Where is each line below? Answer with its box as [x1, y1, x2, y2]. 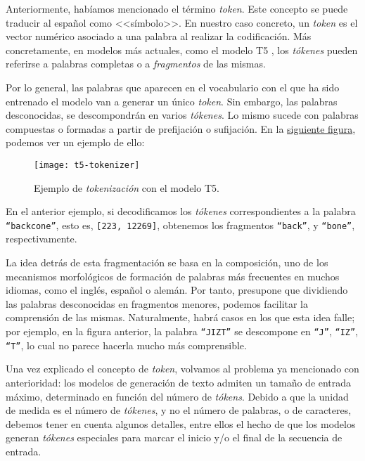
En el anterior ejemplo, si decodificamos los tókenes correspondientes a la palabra [6, 204, 356, 219]
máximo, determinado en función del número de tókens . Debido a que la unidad [6, 389, 349, 403]
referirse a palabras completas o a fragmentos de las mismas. [6, 56, 266, 71]
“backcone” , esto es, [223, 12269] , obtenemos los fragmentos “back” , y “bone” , [6, 217, 355, 232]
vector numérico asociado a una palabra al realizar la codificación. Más [6, 29, 312, 44]
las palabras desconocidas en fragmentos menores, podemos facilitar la [6, 296, 309, 311]
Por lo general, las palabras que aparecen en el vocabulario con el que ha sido [6, 79, 340, 94]
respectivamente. [6, 231, 77, 246]
